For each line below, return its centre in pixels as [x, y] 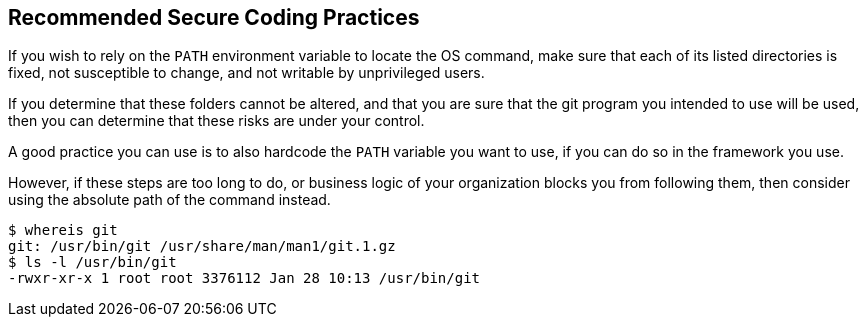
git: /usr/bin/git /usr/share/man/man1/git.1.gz [202, 246]
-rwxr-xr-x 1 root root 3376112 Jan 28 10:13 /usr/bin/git [244, 278]
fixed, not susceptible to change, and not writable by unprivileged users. [246, 73]
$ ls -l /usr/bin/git [92, 262]
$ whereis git [63, 230]
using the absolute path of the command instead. [169, 200]
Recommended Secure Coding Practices [214, 17]
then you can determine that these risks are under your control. [216, 121]
